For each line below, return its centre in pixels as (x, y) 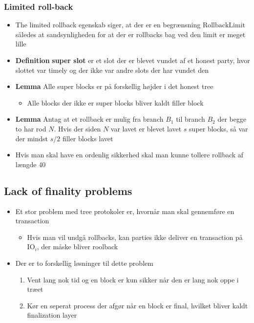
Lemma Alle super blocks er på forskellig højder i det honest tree (114, 86)
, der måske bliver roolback (77, 247)
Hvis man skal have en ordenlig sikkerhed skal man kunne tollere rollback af (129, 155)
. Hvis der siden (77, 128)
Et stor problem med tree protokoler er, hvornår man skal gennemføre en (125, 211)
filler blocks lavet (88, 138)
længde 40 (31, 164)
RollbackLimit (224, 26)
